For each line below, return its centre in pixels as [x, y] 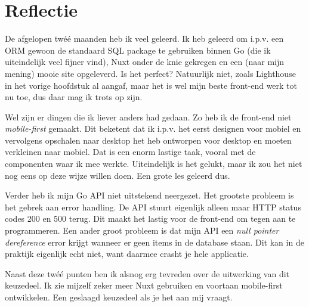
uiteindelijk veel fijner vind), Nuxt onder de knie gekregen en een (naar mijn [145, 62]
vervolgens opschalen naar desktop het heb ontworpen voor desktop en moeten [148, 140]
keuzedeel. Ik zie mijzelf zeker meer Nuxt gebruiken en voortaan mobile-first [144, 285]
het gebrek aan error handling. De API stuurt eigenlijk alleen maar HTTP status [153, 207]
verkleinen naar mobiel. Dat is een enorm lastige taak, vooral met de [130, 152]
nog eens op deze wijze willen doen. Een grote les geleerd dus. [118, 175]
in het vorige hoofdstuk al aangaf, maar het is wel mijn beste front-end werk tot [151, 85]
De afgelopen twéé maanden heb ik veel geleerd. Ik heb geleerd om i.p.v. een [144, 38]
